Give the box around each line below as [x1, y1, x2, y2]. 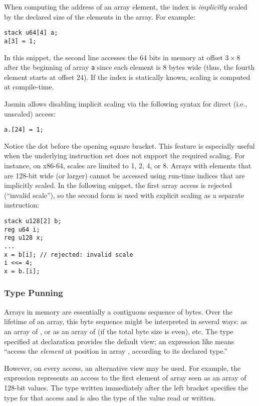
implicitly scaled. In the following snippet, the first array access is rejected [4, 180, 232, 190]
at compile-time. [4, 81, 54, 92]
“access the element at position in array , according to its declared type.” [4, 346, 227, 356]
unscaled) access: [4, 108, 56, 119]
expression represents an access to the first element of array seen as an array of [4, 372, 246, 383]
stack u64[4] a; [4, 29, 58, 37]
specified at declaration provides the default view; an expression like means [4, 336, 234, 346]
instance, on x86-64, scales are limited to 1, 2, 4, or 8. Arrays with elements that [4, 160, 251, 170]
